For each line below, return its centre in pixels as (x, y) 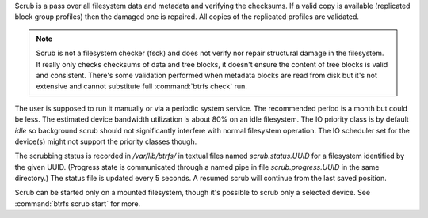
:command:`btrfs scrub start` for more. (78, 203)
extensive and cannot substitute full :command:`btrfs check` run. (141, 86)
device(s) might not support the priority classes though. (106, 141)
